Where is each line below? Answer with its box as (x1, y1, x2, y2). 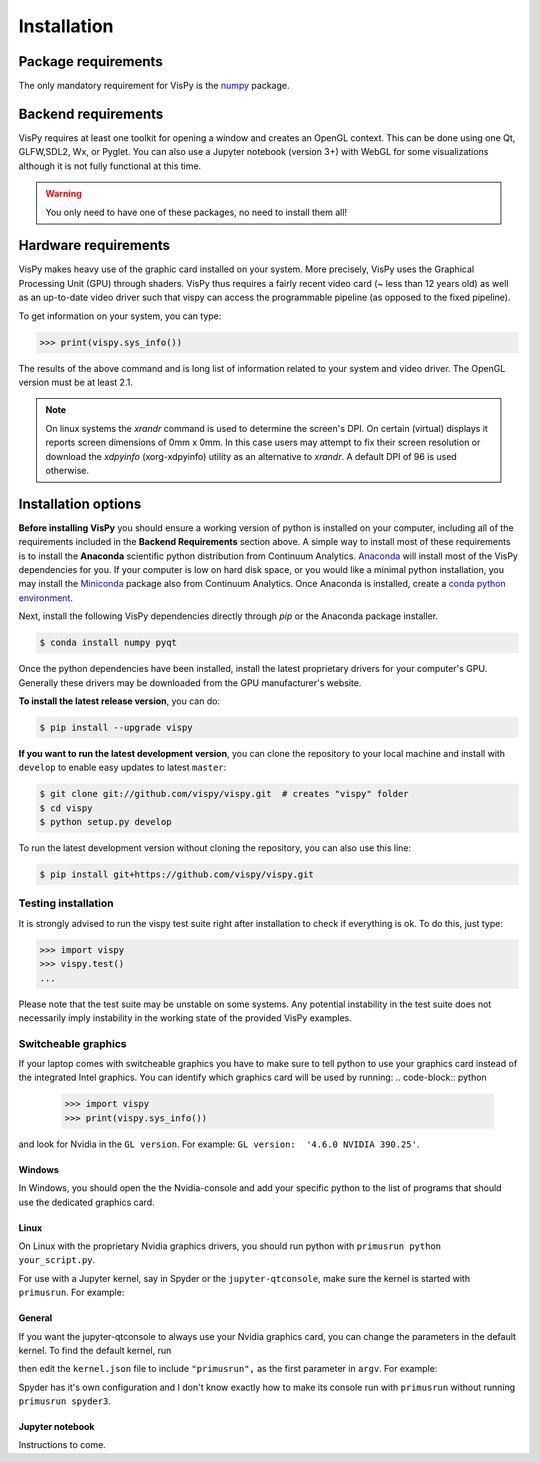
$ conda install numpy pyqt (39, 637, 177, 649)
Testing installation (18, 896, 114, 910)
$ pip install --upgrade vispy (39, 721, 194, 733)
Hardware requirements (18, 237, 170, 254)
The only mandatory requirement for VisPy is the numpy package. (18, 80, 290, 92)
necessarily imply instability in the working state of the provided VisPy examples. (18, 1011, 352, 1024)
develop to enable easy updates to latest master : (18, 761, 227, 774)
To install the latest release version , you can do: (18, 695, 220, 707)
